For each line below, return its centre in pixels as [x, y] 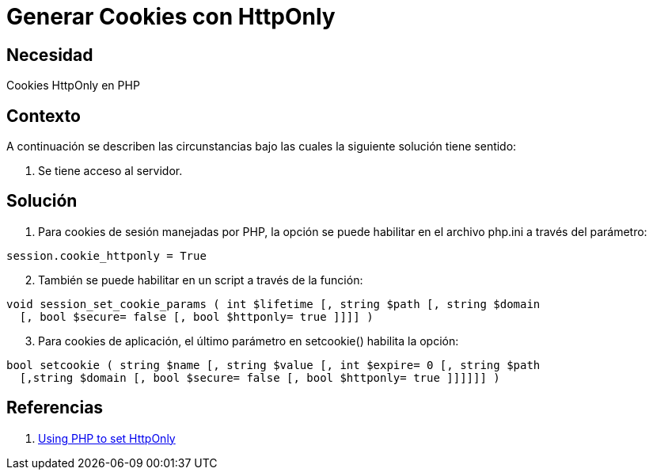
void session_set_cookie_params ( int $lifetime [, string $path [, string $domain [273, 304]
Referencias [55, 408]
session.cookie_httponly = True [106, 255]
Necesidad [50, 55]
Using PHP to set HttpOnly [107, 438]
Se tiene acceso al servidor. [110, 171]
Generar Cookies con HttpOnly [171, 17]
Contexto [44, 116]
